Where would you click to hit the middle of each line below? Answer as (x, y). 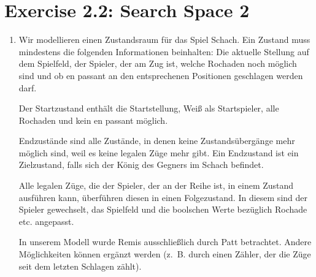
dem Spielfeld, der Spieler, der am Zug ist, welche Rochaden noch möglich (158, 63)
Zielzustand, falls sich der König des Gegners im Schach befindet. (141, 165)
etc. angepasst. (46, 221)
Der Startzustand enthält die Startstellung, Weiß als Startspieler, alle (149, 108)
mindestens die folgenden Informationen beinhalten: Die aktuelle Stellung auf (164, 51)
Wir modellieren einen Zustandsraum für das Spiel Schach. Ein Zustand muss (164, 40)
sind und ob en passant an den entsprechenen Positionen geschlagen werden (161, 75)
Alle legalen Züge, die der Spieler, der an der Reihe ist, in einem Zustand (156, 185)
